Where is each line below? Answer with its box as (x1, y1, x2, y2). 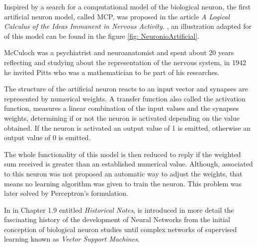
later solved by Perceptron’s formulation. (4, 188, 128, 198)
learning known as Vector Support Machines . (4, 234, 140, 244)
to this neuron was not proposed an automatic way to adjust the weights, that (4, 168, 243, 178)
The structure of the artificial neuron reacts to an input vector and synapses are (4, 83, 248, 94)
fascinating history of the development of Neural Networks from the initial (4, 214, 231, 225)
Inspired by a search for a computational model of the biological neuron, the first (4, 1, 251, 11)
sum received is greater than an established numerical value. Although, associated (4, 159, 253, 169)
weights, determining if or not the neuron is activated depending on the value (4, 112, 240, 123)
